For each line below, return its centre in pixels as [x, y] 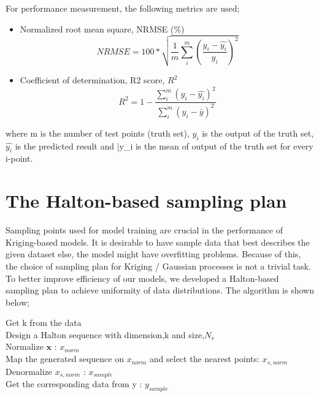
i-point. [19, 158]
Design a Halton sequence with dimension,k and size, [105, 334]
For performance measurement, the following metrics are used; [123, 8]
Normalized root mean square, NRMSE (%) [102, 28]
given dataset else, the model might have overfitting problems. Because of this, [153, 254]
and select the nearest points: [204, 359]
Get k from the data [44, 323]
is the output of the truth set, [258, 133]
